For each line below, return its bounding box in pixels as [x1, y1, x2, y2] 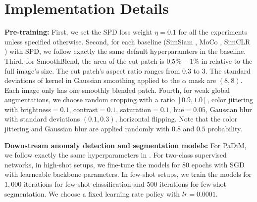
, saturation [116, 104, 152, 114]
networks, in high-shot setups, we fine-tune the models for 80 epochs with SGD [4, 159, 245, 169]
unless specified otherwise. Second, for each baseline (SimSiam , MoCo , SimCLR [4, 36, 251, 46]
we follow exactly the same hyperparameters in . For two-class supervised [4, 150, 227, 160]
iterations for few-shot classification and [23, 179, 145, 189]
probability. [207, 123, 243, 134]
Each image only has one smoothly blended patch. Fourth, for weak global [4, 84, 230, 95]
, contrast [69, 104, 98, 114]
